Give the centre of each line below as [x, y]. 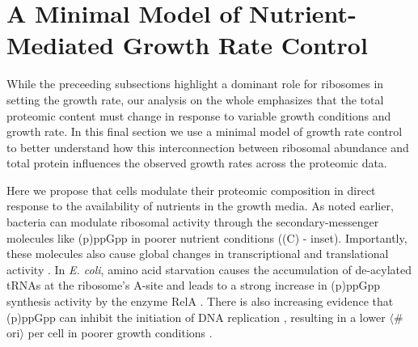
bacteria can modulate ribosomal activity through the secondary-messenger [193, 222]
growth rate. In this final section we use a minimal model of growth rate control [205, 131]
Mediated [60, 45]
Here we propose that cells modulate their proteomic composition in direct [191, 190]
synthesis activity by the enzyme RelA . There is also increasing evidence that [200, 301]
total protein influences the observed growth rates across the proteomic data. [197, 163]
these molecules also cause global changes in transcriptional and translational [198, 254]
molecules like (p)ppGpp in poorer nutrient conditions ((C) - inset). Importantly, [207, 237]
